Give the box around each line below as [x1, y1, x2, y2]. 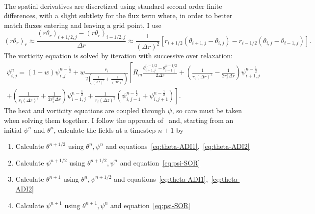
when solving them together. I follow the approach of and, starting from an [4, 115, 234, 125]
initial [4, 124, 22, 135]
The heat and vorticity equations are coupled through [4, 105, 165, 116]
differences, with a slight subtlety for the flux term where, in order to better [4, 10, 233, 21]
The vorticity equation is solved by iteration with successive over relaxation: [4, 50, 233, 61]
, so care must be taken [172, 105, 242, 116]
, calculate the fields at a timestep [53, 124, 156, 135]
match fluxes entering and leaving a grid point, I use [4, 20, 161, 30]
